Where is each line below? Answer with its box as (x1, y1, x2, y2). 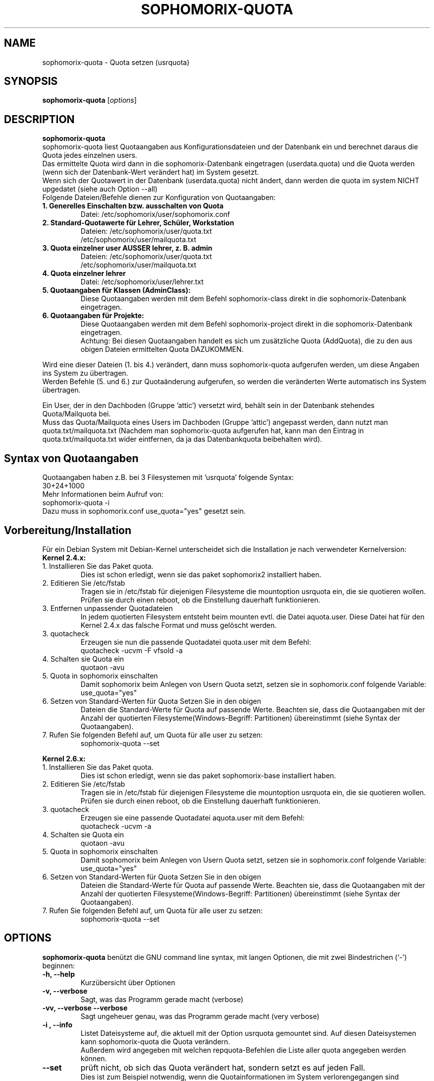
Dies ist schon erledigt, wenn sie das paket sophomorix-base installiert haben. (80, 771, 336, 780)
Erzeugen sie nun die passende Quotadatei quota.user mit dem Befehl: (80, 637, 311, 646)
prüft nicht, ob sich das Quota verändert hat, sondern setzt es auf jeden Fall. (80, 1062, 366, 1073)
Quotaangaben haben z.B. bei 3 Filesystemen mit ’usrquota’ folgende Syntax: (42, 473, 294, 482)
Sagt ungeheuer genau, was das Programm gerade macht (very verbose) (80, 1012, 320, 1020)
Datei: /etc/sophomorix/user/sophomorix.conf (80, 210, 230, 219)
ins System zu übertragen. (42, 369, 128, 378)
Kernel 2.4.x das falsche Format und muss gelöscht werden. (80, 620, 277, 629)
